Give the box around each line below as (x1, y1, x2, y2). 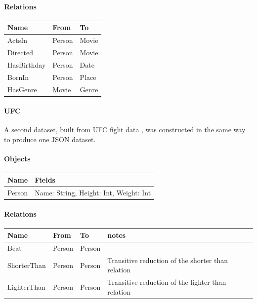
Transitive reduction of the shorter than (107, 255, 228, 265)
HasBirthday (7, 59, 46, 70)
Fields (35, 174, 55, 185)
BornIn (7, 72, 29, 82)
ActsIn (7, 35, 28, 45)
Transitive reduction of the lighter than (107, 277, 226, 287)
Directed (7, 47, 33, 57)
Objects (4, 153, 31, 164)
